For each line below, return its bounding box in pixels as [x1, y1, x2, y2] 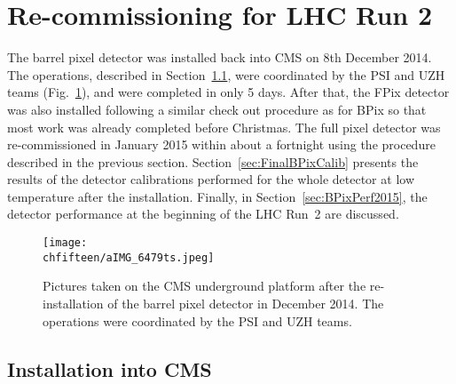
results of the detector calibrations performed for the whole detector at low [7, 170, 414, 188]
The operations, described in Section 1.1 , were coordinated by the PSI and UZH [7, 65, 445, 84]
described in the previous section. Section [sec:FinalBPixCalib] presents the [7, 152, 419, 171]
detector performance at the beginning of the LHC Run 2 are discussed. [7, 204, 399, 223]
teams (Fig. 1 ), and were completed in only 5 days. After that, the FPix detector [7, 83, 450, 101]
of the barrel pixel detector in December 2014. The [107, 293, 384, 312]
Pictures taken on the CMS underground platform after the [43, 276, 366, 295]
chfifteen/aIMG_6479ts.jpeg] [43, 251, 215, 264]
